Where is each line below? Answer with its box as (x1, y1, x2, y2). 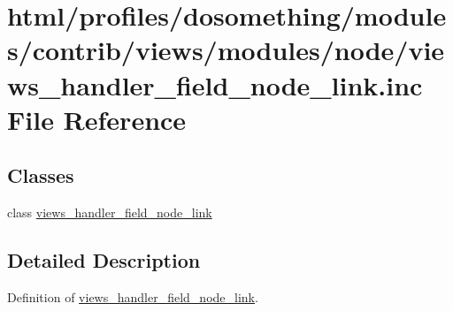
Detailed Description (7, 247, 201, 274)
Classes (7, 162, 74, 189)
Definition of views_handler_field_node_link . (7, 287, 258, 306)
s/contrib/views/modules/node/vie (7, 32, 445, 68)
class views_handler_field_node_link (7, 203, 212, 222)
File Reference (7, 101, 187, 137)
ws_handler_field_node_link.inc (7, 66, 423, 102)
